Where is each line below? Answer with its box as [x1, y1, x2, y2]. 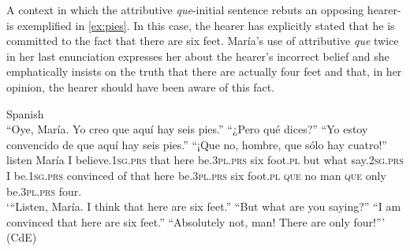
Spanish [6, 105, 44, 122]
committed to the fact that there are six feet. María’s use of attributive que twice [6, 32, 399, 49]
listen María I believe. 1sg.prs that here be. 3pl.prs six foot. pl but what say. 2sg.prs [6, 152, 404, 168]
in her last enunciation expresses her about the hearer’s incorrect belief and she [6, 47, 389, 64]
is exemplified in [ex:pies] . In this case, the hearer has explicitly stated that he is [6, 17, 395, 33]
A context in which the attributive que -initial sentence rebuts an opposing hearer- [6, 2, 401, 17]
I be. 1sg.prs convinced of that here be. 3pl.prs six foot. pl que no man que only [6, 167, 386, 183]
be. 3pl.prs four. [6, 182, 82, 199]
